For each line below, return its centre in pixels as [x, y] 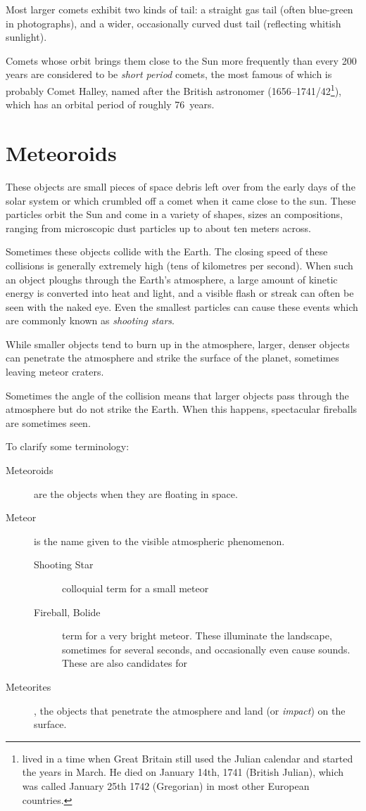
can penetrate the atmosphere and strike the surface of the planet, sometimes [172, 358]
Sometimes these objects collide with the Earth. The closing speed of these [167, 251]
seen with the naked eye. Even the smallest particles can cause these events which [182, 306]
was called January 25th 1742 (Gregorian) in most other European [166, 785]
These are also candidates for [125, 663]
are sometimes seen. [48, 422]
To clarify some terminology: [68, 446]
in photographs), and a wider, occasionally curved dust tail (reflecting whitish [173, 23]
